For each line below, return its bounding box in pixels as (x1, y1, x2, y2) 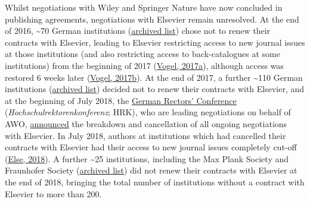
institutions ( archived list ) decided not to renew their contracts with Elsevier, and (5, 83, 305, 95)
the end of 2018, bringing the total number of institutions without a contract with (5, 175, 305, 188)
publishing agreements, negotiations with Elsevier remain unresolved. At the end (5, 12, 299, 25)
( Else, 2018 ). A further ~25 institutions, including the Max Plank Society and (5, 152, 289, 165)
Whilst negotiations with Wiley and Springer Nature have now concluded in (5, 1, 283, 13)
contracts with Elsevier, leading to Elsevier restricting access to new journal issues (5, 36, 305, 48)
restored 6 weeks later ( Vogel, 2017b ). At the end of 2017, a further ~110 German (5, 71, 303, 83)
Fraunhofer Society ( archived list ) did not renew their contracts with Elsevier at (5, 164, 297, 176)
